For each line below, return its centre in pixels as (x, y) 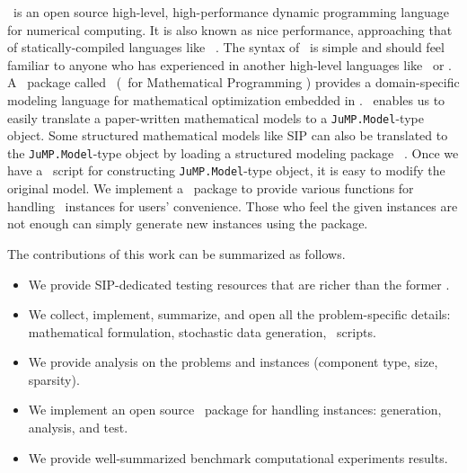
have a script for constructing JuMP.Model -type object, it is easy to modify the (226, 170)
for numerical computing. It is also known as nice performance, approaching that (230, 29)
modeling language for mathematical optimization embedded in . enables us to (226, 99)
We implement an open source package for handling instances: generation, (235, 410)
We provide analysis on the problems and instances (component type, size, (233, 362)
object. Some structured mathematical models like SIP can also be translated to (228, 135)
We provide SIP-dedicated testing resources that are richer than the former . (239, 284)
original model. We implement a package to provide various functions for (211, 188)
